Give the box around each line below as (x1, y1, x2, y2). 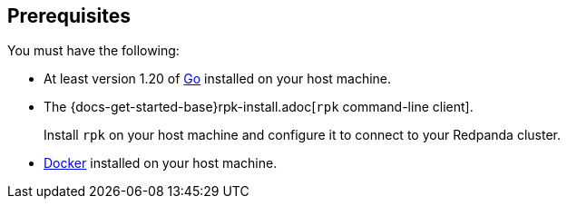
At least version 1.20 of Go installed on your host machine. (44, 71, 392, 87)
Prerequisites (7, 5, 131, 27)
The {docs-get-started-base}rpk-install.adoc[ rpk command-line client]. (44, 99, 474, 115)
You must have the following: (7, 43, 180, 59)
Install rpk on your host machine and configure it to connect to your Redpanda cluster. (44, 127, 561, 143)
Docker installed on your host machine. (44, 155, 278, 172)
